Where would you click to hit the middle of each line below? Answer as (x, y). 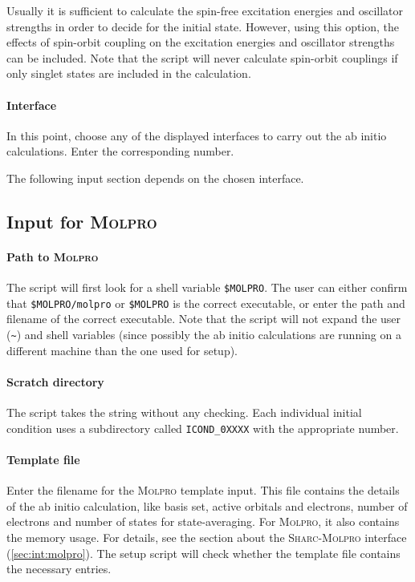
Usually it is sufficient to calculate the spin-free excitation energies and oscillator (205, 10)
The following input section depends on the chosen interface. (155, 178)
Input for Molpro (82, 221)
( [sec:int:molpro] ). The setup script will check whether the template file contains (203, 553)
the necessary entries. (59, 569)
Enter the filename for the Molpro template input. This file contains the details (203, 490)
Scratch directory (55, 381)
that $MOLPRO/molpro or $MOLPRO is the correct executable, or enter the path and (206, 303)
